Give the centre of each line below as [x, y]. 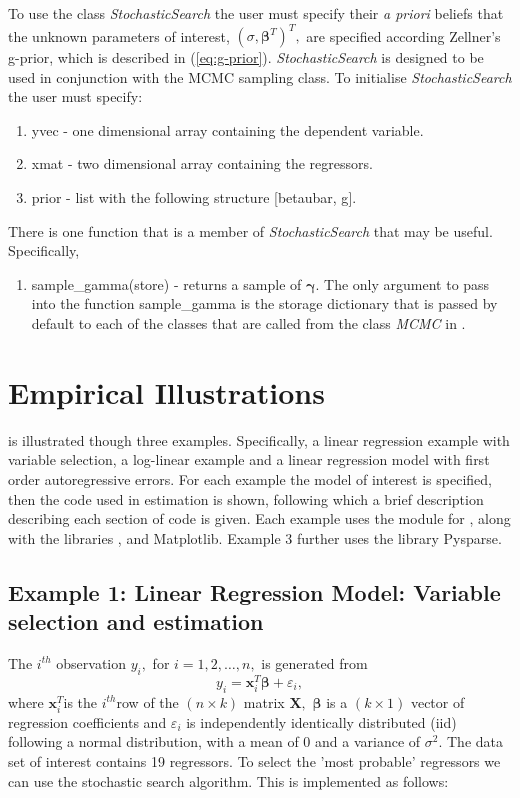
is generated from [314, 662]
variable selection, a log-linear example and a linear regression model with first [249, 459]
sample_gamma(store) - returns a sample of [166, 283]
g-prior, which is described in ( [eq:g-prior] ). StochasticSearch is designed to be [246, 57]
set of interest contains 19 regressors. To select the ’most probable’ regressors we [254, 760]
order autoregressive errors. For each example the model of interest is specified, [250, 478]
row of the [147, 701]
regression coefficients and [87, 721]
